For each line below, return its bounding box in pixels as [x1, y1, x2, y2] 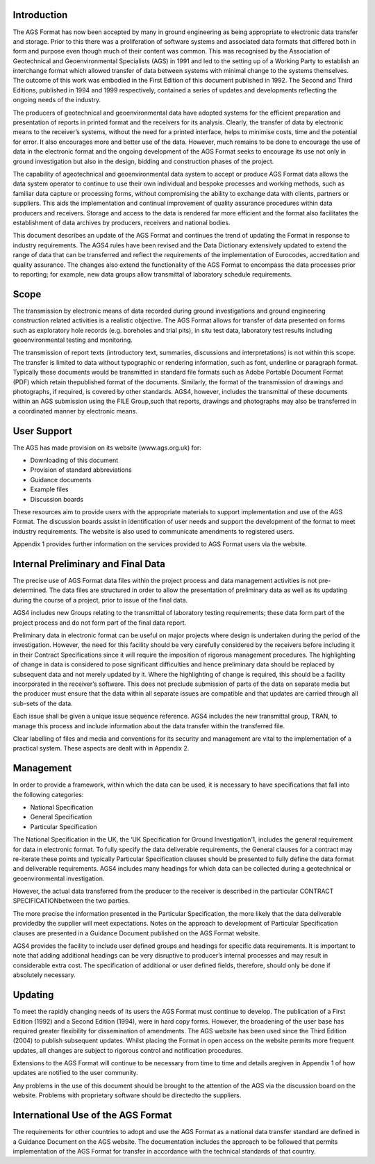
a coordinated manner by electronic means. [12, 407, 138, 415]
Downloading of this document [30, 456, 119, 464]
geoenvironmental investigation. [12, 874, 105, 883]
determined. [12, 586, 48, 594]
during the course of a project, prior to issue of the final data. [12, 596, 188, 604]
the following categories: [12, 790, 84, 798]
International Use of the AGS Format [12, 1109, 172, 1122]
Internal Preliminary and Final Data [12, 558, 166, 570]
